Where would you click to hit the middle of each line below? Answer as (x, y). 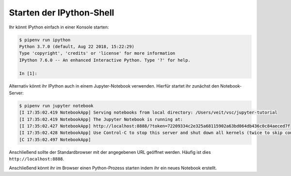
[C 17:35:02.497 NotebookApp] (55, 139)
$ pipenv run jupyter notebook (57, 106)
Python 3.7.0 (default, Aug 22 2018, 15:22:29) (77, 46)
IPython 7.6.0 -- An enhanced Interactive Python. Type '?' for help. (105, 60)
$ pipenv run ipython (45, 40)
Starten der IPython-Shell (62, 13)
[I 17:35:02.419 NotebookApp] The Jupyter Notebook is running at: (101, 119)
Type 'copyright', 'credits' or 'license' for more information (97, 53)
